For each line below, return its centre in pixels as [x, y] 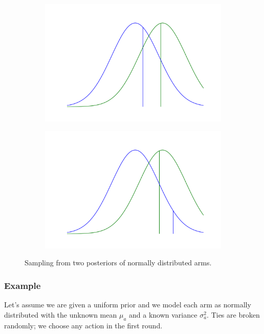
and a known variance [163, 314]
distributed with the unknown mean [61, 314]
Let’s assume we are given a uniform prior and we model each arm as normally [128, 305]
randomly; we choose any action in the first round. [83, 325]
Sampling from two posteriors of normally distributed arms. [118, 263]
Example [23, 285]
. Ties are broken [233, 314]
